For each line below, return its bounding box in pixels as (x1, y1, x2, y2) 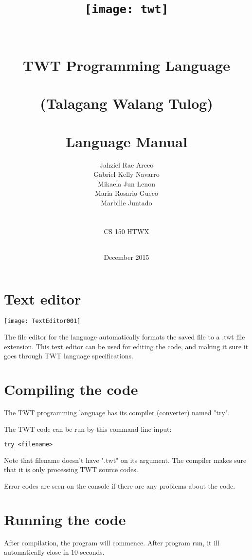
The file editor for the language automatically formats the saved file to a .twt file (4, 332, 245, 342)
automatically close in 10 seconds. (4, 547, 105, 557)
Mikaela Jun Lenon (98, 178, 155, 188)
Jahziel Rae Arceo (99, 159, 154, 170)
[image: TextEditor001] (4, 318, 81, 325)
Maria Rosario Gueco (95, 188, 158, 198)
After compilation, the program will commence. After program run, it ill (4, 537, 219, 547)
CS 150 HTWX (104, 226, 149, 236)
